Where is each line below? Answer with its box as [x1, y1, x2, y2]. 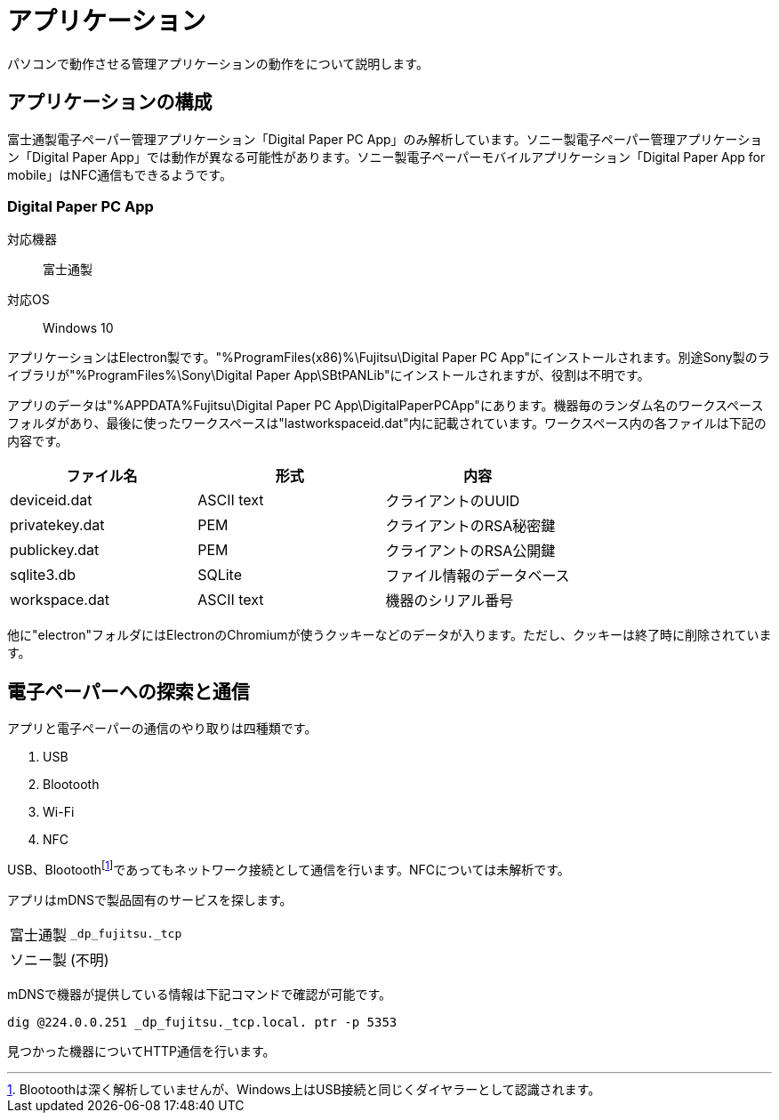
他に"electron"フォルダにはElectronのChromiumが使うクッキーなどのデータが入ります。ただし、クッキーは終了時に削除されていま [7, 627, 772, 643]
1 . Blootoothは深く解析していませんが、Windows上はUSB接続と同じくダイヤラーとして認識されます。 [7, 1081, 601, 1097]
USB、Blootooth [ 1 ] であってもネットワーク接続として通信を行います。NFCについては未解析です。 [7, 859, 570, 877]
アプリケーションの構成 [7, 91, 213, 114]
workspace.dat [10, 591, 109, 609]
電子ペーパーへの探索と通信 [7, 680, 250, 703]
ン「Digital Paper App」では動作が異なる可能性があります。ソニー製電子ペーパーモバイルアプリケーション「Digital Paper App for [7, 149, 766, 165]
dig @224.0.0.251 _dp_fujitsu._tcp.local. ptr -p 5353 [7, 1014, 398, 1029]
